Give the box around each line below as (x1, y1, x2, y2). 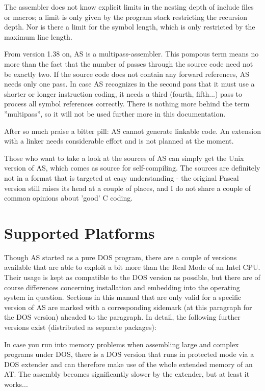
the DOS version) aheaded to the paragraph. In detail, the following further (4, 312, 241, 322)
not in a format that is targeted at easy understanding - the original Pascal (4, 172, 239, 183)
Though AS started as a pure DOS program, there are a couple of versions (4, 252, 237, 262)
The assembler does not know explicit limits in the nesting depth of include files (4, 2, 254, 12)
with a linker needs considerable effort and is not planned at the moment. (4, 135, 234, 146)
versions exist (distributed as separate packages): (4, 321, 156, 332)
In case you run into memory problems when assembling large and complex (4, 339, 239, 349)
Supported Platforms (4, 222, 155, 243)
